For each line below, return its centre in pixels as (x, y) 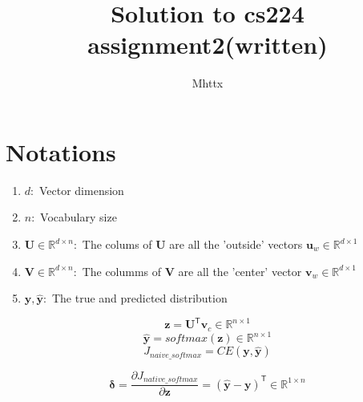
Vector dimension (81, 190)
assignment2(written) (208, 45)
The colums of (117, 244)
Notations (61, 151)
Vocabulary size (79, 217)
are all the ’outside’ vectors (236, 244)
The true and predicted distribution (139, 298)
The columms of (122, 271)
